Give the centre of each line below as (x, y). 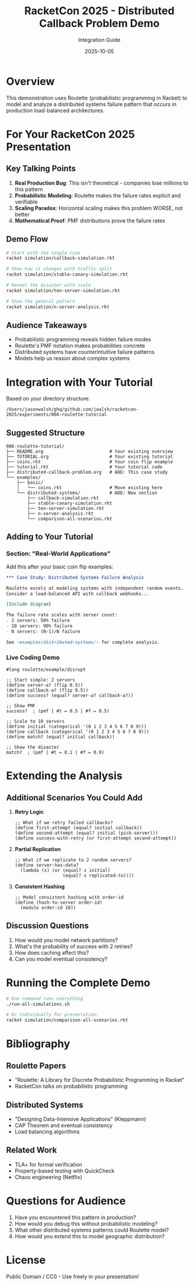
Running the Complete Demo (78, 983)
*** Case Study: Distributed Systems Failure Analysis (75, 577)
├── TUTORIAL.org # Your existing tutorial (90, 457)
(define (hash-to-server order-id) (59, 902)
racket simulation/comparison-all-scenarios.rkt (67, 1020)
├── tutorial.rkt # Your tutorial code (84, 467)
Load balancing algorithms (47, 1132)
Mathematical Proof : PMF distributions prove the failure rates (90, 221)
